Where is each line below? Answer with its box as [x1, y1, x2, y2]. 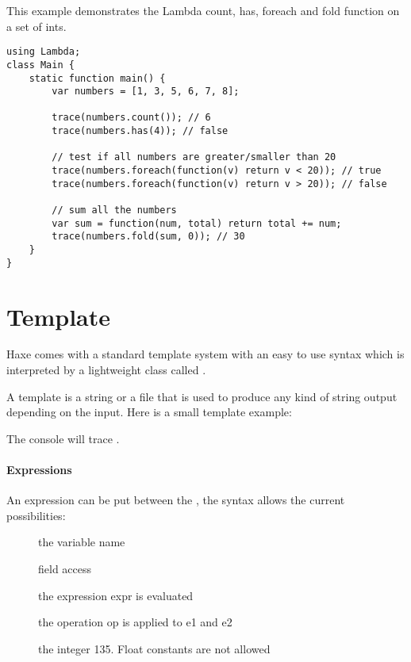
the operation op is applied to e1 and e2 [38, 614, 232, 630]
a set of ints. [6, 17, 67, 34]
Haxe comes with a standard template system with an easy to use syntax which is [6, 346, 405, 362]
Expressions [6, 461, 72, 478]
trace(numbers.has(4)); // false [52, 125, 229, 137]
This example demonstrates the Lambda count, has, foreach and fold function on [6, 2, 400, 18]
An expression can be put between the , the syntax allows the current [6, 492, 345, 508]
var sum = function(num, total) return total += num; [52, 217, 342, 229]
